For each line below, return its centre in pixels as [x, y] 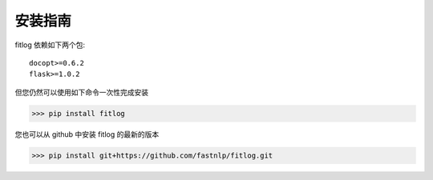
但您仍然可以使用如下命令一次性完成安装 [81, 92]
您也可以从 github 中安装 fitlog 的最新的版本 [87, 134]
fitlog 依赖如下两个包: [50, 45]
